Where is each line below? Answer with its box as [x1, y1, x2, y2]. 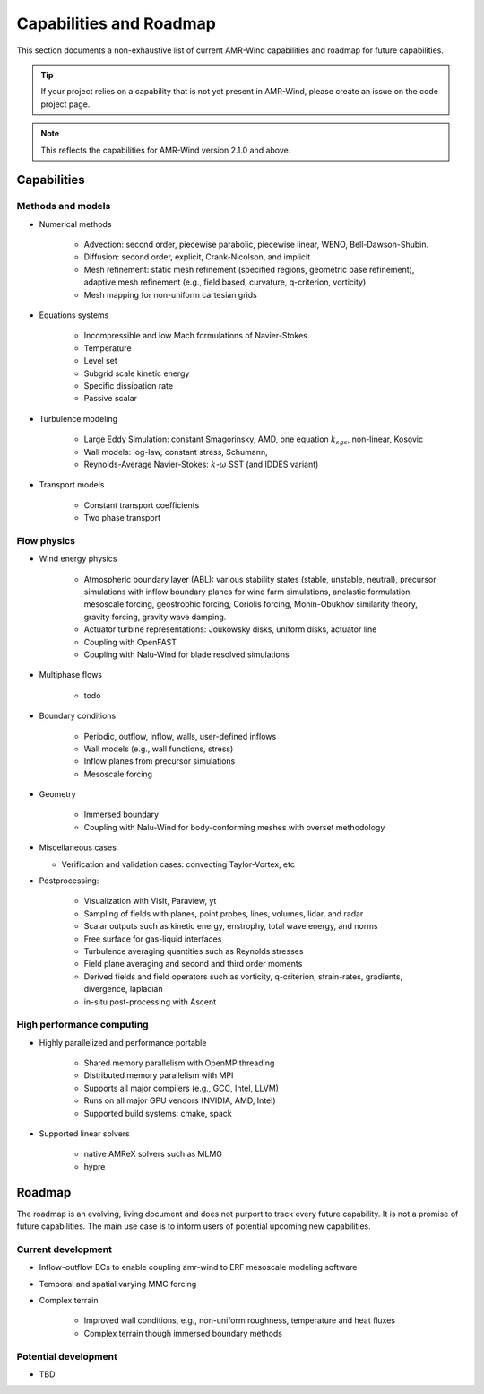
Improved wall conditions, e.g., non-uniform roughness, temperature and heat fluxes [83, 1315, 396, 1326]
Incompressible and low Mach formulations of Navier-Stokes [83, 330, 308, 341]
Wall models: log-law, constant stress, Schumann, [83, 446, 268, 457]
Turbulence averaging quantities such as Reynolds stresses [83, 945, 304, 956]
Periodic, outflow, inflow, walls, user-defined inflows [83, 731, 277, 741]
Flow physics [16, 534, 76, 547]
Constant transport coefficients [83, 499, 200, 511]
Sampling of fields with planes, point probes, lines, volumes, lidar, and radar [83, 907, 364, 919]
